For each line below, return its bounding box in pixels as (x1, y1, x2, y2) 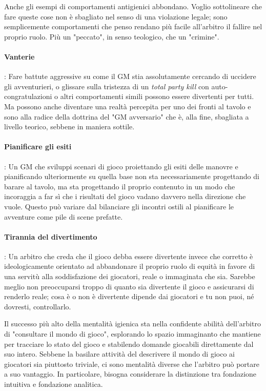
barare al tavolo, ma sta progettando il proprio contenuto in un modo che (4, 181, 235, 191)
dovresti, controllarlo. (4, 301, 71, 311)
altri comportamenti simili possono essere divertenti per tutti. (60, 91, 254, 102)
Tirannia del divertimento (4, 231, 97, 242)
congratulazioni (4, 91, 52, 102)
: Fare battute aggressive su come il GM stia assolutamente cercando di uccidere (4, 71, 256, 82)
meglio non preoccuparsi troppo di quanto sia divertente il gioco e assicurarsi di (4, 281, 254, 291)
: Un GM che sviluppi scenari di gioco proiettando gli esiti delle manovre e (4, 161, 238, 171)
